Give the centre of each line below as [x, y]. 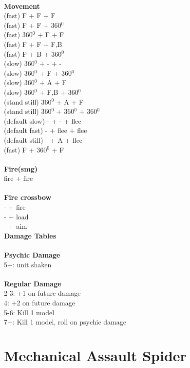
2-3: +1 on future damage [42, 293]
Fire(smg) [21, 168]
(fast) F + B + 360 [33, 54]
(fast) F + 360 [26, 149]
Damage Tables [30, 235]
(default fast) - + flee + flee [46, 130]
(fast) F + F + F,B [33, 44]
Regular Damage [33, 283]
